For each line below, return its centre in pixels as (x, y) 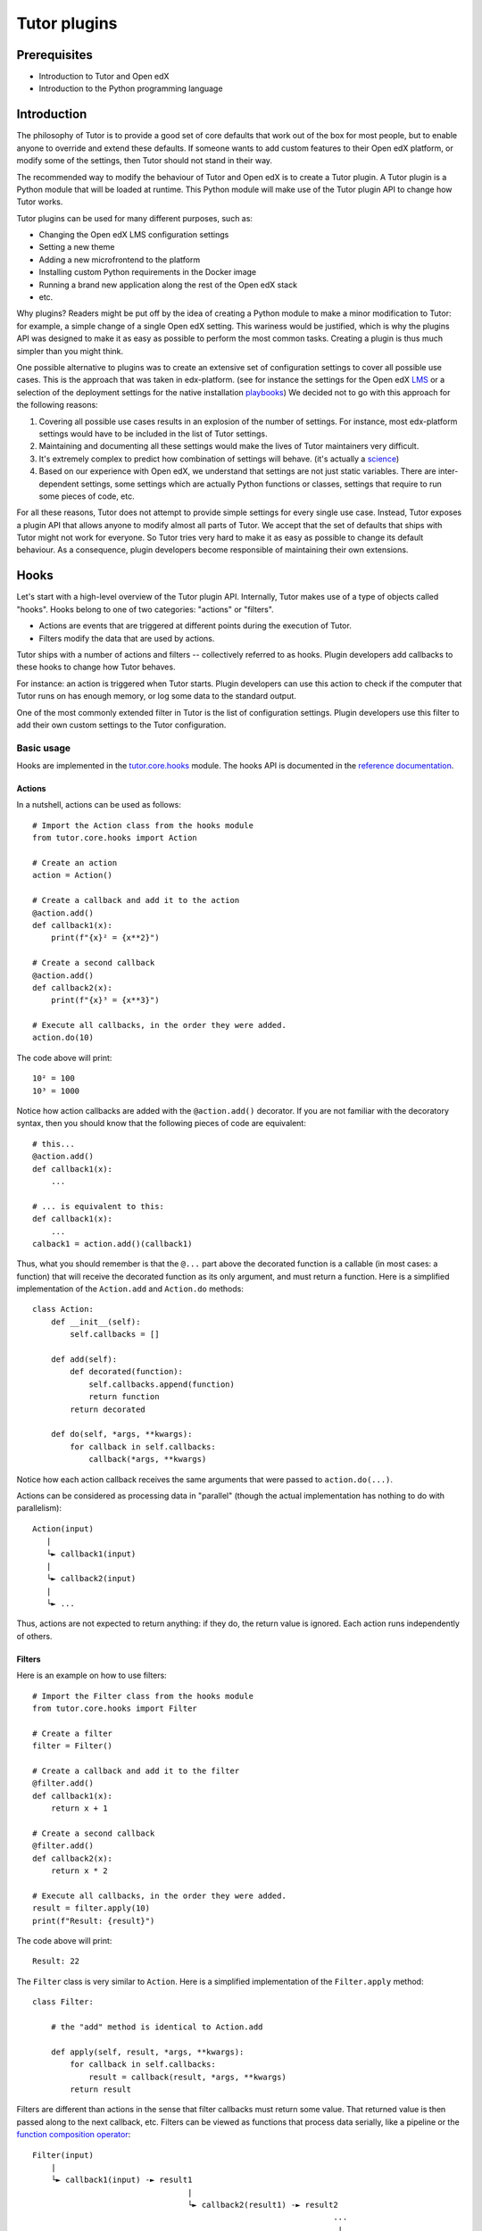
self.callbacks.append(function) (162, 1384)
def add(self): (84, 1360)
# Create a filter (73, 1733)
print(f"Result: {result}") (94, 1920)
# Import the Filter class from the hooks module (143, 1696)
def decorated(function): (126, 1372)
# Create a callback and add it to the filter (136, 1771)
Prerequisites (54, 55)
